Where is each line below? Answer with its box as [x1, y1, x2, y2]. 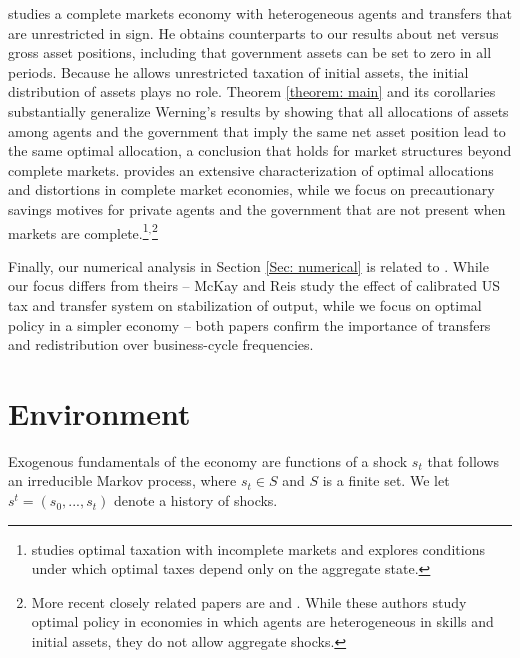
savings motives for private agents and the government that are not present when [8, 198, 506, 219]
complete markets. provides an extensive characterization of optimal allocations [8, 159, 494, 180]
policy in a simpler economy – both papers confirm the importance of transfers [8, 314, 491, 335]
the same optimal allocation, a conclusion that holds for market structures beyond [8, 140, 512, 161]
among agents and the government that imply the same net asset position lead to [8, 120, 506, 141]
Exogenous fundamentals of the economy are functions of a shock [8, 450, 408, 471]
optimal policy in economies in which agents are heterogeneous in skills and [31, 611, 494, 632]
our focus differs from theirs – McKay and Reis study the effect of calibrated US [8, 275, 500, 296]
